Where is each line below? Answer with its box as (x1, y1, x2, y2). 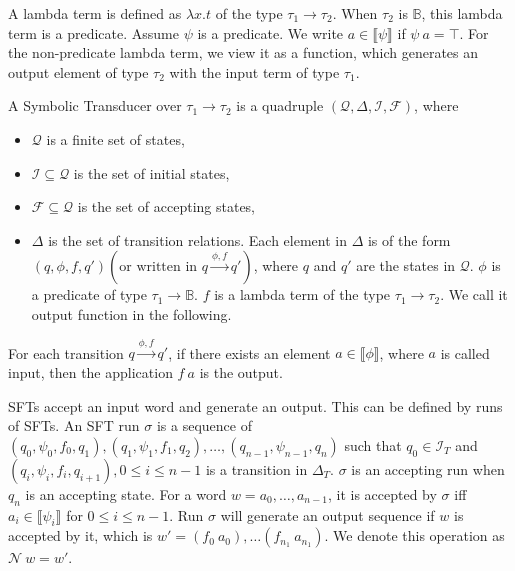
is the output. (199, 361, 283, 382)
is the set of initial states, (73, 162, 230, 183)
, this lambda (421, 3, 503, 23)
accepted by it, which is (8, 525, 153, 546)
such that (344, 434, 402, 455)
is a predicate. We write (197, 22, 344, 43)
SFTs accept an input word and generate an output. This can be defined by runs (8, 395, 503, 416)
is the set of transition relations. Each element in (48, 229, 347, 250)
